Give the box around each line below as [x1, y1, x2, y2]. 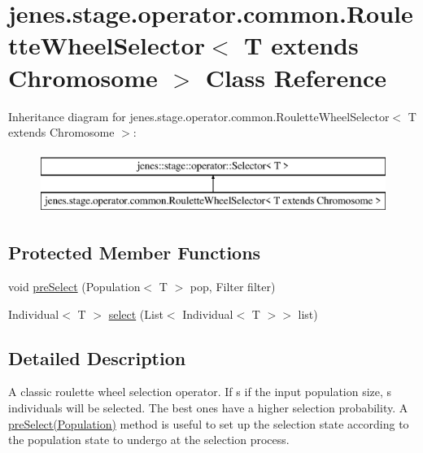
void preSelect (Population [8, 278, 141, 295]
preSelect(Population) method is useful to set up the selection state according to [8, 415, 409, 432]
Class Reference [205, 60, 387, 94]
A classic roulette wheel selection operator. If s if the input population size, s [8, 383, 392, 400]
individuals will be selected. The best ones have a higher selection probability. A [8, 399, 408, 416]
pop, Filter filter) [190, 278, 276, 295]
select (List [108, 305, 164, 322]
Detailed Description [8, 345, 186, 370]
